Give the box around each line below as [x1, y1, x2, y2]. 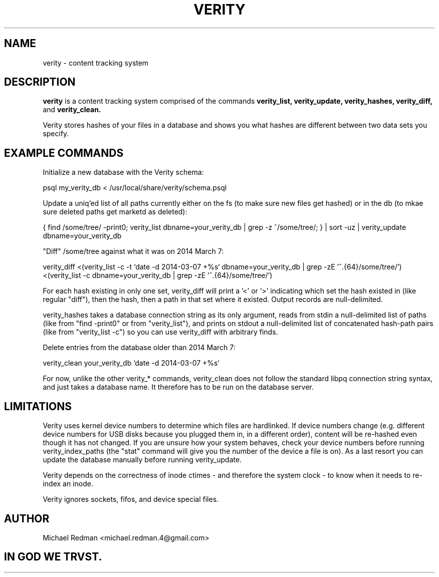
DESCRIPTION [4, 76, 76, 89]
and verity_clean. [43, 105, 101, 114]
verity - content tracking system [43, 58, 149, 67]
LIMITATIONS [4, 400, 72, 413]
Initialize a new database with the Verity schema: [43, 168, 204, 177]
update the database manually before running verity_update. [43, 455, 242, 464]
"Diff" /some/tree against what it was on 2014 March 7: [43, 247, 224, 256]
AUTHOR [4, 512, 50, 525]
